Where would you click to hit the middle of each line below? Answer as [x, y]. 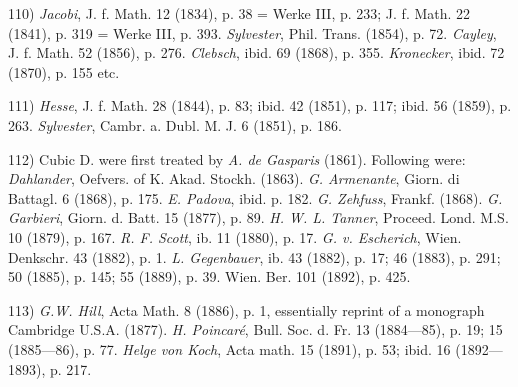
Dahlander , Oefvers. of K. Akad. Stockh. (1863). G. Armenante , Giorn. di [234, 178]
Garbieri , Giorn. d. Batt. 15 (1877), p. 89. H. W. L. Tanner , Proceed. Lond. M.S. [258, 217]
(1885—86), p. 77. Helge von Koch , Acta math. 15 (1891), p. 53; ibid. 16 [229, 348]
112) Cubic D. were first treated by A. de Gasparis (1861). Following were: [237, 158]
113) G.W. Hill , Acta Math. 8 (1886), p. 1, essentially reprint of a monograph [246, 309]
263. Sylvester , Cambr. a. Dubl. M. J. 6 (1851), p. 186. [175, 124]
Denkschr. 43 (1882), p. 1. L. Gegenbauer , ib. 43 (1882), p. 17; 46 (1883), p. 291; [254, 256]
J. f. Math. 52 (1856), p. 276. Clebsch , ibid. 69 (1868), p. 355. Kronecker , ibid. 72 [256, 52]
